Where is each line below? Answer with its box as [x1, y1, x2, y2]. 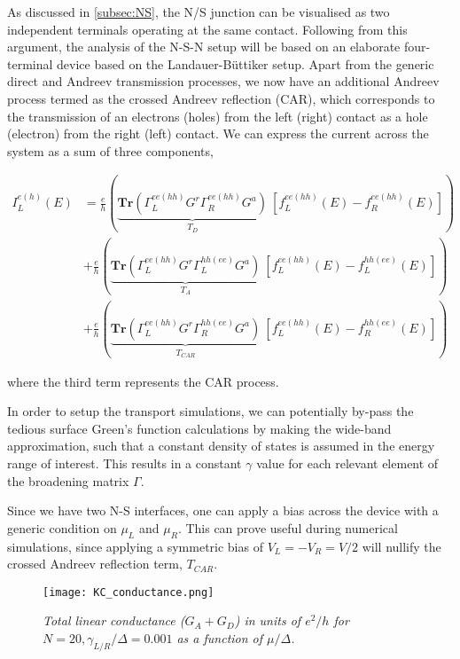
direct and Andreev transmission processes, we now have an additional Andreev [7, 72, 440, 90]
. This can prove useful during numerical [177, 518, 398, 537]
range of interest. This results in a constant [7, 454, 242, 473]
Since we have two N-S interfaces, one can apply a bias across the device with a [7, 501, 439, 520]
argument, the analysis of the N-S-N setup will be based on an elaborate [7, 37, 401, 56]
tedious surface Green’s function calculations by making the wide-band [7, 419, 392, 437]
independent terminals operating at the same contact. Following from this [7, 20, 408, 38]
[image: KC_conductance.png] [43, 585, 214, 599]
